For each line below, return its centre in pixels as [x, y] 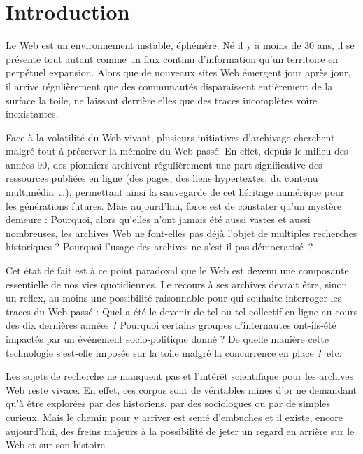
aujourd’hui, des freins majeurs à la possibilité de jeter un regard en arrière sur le [180, 431]
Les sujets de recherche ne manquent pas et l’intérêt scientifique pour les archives [180, 376]
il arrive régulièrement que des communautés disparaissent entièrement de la [169, 86]
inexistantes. [32, 114]
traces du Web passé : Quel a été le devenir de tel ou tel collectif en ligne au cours [182, 311]
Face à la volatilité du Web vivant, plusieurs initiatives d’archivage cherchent [170, 137]
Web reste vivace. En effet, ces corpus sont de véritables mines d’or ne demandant [181, 389]
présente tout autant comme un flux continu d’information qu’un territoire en [172, 58]
